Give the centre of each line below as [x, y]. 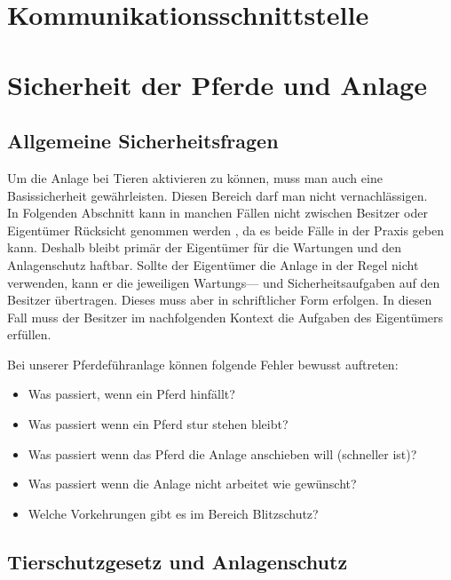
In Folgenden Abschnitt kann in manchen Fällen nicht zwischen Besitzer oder [218, 213]
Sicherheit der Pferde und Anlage [217, 84]
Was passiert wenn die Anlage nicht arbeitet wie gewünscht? [192, 484]
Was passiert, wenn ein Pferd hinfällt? [131, 394]
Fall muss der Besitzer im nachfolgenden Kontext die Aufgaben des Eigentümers [225, 317]
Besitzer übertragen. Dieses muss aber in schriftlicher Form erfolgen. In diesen [220, 300]
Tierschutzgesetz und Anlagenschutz [178, 561]
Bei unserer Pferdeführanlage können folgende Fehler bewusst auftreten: [203, 364]
